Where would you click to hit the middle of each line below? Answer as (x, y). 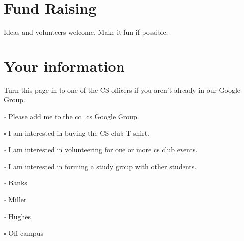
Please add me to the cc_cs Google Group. (74, 116)
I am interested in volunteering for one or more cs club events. (103, 150)
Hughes (20, 216)
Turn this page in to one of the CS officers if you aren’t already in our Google (122, 90)
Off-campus (26, 233)
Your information (64, 66)
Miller (18, 199)
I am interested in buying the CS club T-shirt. (79, 133)
